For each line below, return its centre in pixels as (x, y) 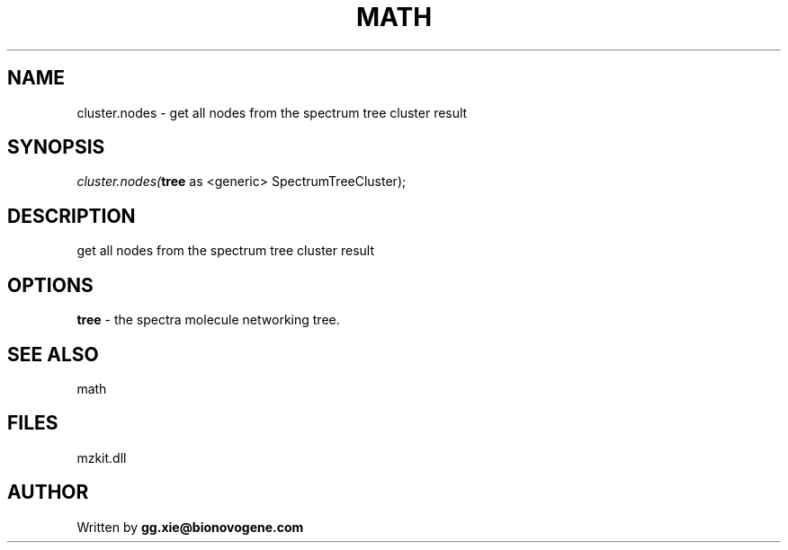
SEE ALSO (53, 354)
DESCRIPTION (72, 216)
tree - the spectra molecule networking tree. (208, 320)
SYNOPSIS (56, 147)
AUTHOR (48, 492)
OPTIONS (50, 285)
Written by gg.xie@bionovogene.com (190, 527)
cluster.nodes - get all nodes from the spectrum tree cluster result (272, 112)
